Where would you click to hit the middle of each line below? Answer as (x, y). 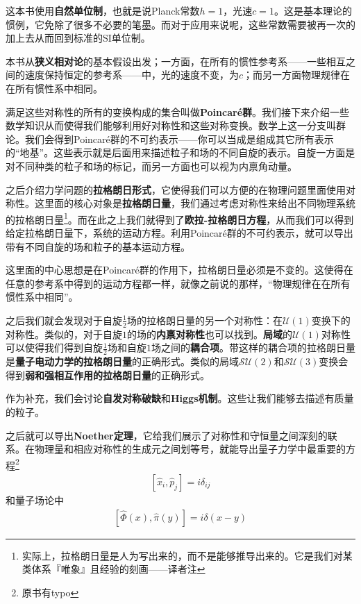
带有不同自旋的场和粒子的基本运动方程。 (98, 246)
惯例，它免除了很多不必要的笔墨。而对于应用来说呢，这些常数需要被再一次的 (180, 24)
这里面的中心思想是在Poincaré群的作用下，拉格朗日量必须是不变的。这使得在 (179, 270)
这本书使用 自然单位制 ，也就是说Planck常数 (103, 10)
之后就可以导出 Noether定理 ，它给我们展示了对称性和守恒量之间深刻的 (167, 435)
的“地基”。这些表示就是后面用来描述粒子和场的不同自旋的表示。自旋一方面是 (180, 152)
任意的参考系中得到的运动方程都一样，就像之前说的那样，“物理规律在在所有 (178, 283)
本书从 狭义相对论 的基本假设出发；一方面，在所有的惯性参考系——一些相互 (176, 61)
